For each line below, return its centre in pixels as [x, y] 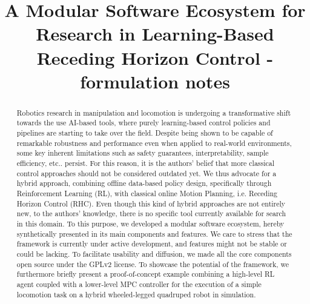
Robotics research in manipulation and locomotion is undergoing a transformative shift [154, 112]
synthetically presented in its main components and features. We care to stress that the [154, 233]
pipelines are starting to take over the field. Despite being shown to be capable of [145, 133]
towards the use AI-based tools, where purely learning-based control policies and [143, 123]
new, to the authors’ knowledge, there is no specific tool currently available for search [151, 213]
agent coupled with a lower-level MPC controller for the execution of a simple [139, 284]
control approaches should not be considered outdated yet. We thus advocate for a [147, 173]
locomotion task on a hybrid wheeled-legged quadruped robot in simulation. [136, 294]
